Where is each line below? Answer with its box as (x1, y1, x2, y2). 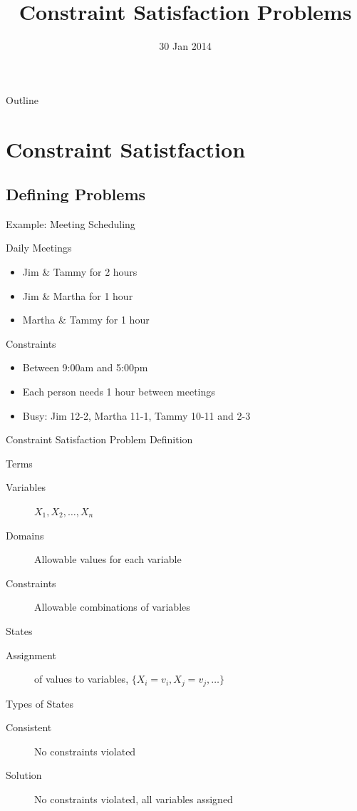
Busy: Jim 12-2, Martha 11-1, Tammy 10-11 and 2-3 (22, 408, 251, 423)
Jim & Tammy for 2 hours (22, 264, 138, 279)
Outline (6, 92, 38, 107)
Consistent (6, 720, 52, 735)
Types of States (6, 696, 74, 711)
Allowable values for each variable (34, 552, 182, 567)
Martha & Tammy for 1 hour (22, 312, 150, 327)
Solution (6, 768, 42, 782)
